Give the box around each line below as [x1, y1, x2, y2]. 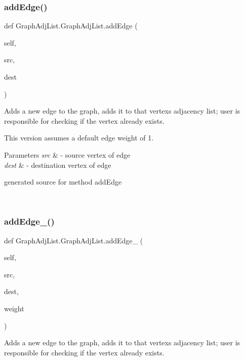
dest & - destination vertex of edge [4, 159, 111, 170]
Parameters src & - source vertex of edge [4, 149, 131, 160]
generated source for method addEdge [4, 176, 122, 187]
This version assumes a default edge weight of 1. [4, 132, 154, 143]
